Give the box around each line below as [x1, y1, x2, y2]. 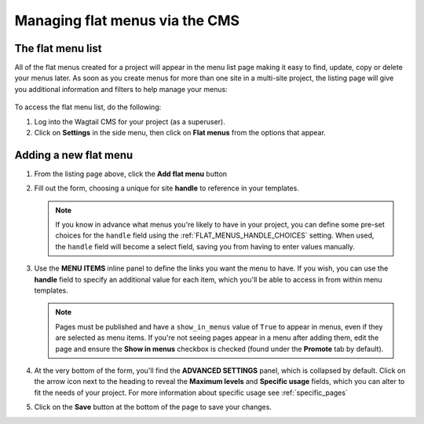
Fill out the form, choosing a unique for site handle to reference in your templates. [34, 183, 300, 193]
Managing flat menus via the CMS [14, 12, 239, 29]
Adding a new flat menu [14, 148, 133, 161]
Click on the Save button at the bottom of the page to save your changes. [34, 402, 272, 412]
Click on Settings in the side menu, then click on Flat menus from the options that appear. [34, 128, 326, 138]
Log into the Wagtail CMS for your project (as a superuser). [34, 116, 225, 126]
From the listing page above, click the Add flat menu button [34, 169, 228, 179]
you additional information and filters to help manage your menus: [14, 84, 228, 94]
